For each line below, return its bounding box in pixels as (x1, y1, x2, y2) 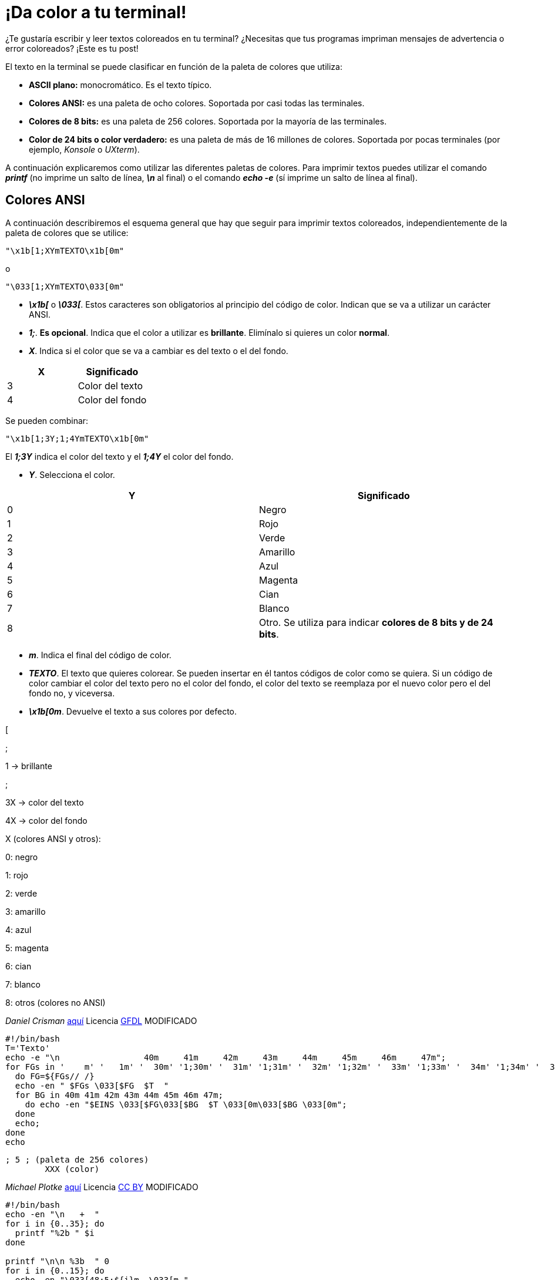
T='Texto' (5, 1043, 50, 1053)
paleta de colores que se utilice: (5, 227, 129, 238)
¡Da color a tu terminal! (5, 2, 187, 22)
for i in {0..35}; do (5, 1218, 105, 1228)
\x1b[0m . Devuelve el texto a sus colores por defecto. (29, 706, 237, 716)
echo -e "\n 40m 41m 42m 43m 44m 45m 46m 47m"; (5, 1052, 446, 1062)
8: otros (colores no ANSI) (5, 997, 106, 1008)
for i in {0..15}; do (5, 1265, 105, 1275)
